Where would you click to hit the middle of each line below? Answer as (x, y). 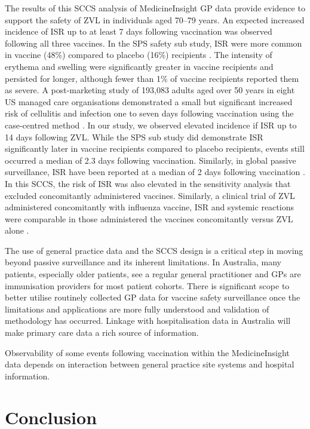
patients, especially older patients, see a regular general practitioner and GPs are (153, 274)
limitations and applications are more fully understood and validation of (137, 309)
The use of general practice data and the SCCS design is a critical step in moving (154, 250)
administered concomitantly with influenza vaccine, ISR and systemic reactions (149, 207)
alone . (17, 230)
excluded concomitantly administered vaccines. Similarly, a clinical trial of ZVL (150, 195)
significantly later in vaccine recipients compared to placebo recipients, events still (155, 148)
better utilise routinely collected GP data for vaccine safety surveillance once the (153, 297)
